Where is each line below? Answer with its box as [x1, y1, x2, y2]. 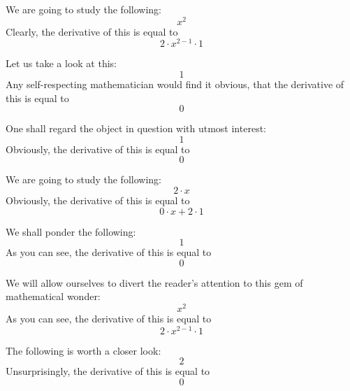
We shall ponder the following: [6, 224, 136, 239]
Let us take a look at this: [6, 56, 117, 71]
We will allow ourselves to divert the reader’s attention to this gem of [6, 275, 303, 290]
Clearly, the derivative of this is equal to [6, 24, 178, 38]
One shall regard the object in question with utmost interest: [6, 121, 266, 136]
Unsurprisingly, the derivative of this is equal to [6, 364, 210, 378]
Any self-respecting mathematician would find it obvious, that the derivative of [6, 76, 344, 91]
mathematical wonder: [6, 289, 101, 304]
